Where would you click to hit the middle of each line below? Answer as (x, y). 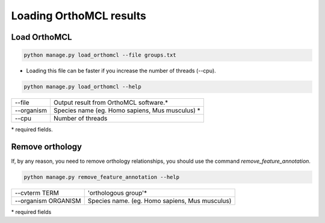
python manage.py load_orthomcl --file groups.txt (100, 55)
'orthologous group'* (117, 193)
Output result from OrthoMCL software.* (111, 102)
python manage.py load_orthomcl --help (82, 87)
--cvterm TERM (37, 193)
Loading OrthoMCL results (79, 16)
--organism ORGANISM (48, 201)
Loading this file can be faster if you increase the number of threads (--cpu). (121, 71)
